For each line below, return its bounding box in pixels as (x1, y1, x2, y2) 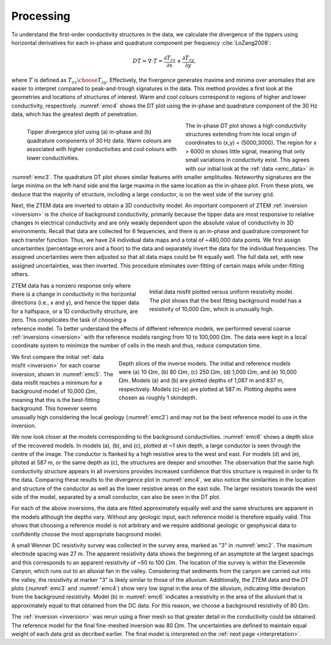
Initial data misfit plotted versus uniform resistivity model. (149, 288, 294, 296)
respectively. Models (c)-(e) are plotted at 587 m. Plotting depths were (118, 385, 297, 393)
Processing (11, 9, 70, 23)
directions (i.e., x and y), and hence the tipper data (11, 299, 139, 306)
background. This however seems (11, 405, 97, 412)
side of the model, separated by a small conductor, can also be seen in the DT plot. (11, 493, 221, 501)
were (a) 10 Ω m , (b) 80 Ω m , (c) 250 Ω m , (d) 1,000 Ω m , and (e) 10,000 (118, 368, 297, 376)
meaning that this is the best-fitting (11, 396, 101, 403)
